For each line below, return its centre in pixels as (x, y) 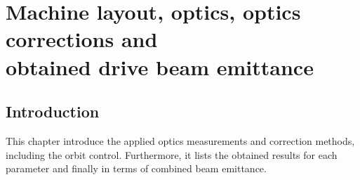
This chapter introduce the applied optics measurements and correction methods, (180, 140)
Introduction (53, 111)
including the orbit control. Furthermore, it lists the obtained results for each (172, 154)
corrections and (82, 39)
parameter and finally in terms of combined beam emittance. (136, 168)
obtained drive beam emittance (160, 66)
